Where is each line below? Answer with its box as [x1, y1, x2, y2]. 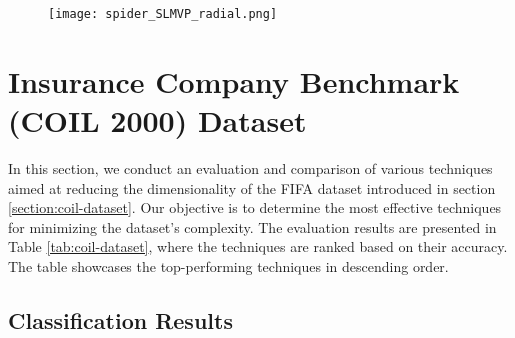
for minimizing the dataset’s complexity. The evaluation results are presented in [8, 216, 497, 237]
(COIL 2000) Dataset [8, 100, 307, 141]
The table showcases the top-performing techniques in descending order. [8, 255, 449, 276]
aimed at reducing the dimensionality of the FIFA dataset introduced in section [8, 177, 496, 198]
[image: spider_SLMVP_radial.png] [48, 7, 278, 21]
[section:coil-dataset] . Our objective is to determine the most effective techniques [8, 197, 502, 218]
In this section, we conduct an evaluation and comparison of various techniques [8, 157, 493, 178]
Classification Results [8, 304, 233, 335]
